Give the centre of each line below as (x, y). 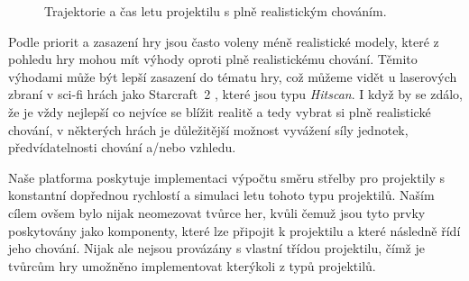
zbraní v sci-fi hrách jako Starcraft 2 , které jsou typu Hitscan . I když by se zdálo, (235, 94)
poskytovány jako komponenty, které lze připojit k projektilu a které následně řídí (234, 230)
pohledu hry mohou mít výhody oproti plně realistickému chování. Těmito (213, 59)
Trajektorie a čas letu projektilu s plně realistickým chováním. (216, 11)
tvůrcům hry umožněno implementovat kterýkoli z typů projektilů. (192, 265)
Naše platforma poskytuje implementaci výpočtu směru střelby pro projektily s (226, 177)
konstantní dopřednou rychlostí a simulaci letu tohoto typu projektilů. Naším (221, 195)
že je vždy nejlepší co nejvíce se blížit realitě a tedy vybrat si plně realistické (220, 111)
